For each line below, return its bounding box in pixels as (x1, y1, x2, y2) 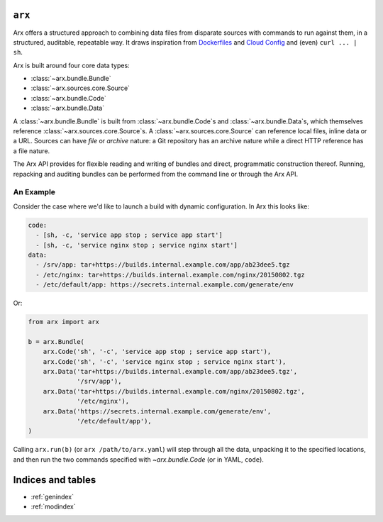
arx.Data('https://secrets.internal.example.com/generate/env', (43, 407, 272, 415)
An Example (13, 187, 56, 197)
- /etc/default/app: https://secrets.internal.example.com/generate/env (35, 281, 294, 289)
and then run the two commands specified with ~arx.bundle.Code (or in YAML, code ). (13, 455, 264, 464)
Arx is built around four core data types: (13, 61, 131, 70)
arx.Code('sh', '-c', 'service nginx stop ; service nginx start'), (43, 357, 287, 365)
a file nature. (13, 146, 50, 155)
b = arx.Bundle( (28, 338, 85, 345)
